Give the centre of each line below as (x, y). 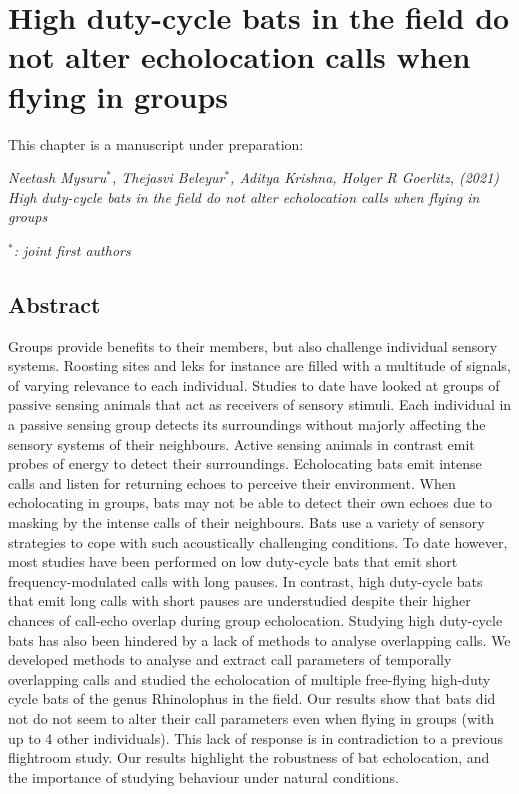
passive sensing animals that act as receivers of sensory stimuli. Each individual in (260, 404)
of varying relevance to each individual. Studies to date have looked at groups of (254, 384)
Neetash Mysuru (57, 177)
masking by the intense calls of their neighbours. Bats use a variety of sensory (246, 522)
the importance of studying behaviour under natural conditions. (203, 776)
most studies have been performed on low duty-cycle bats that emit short (233, 561)
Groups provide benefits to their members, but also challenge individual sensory (253, 345)
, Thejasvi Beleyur (168, 177)
